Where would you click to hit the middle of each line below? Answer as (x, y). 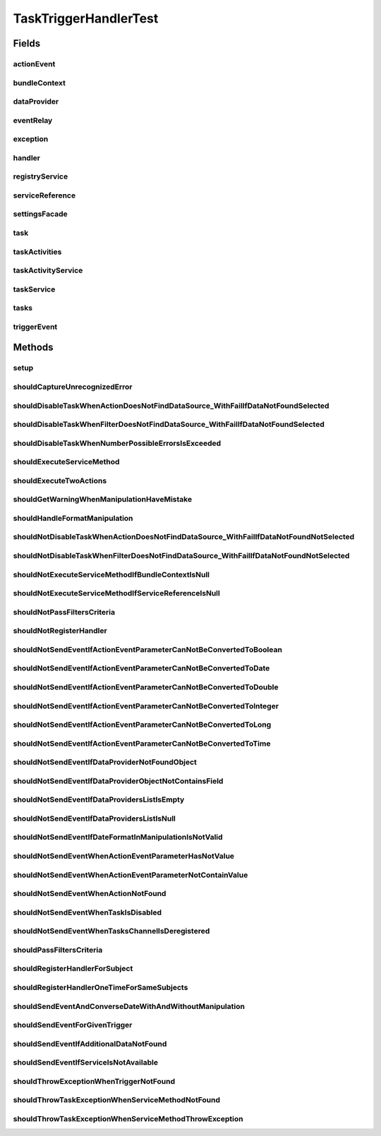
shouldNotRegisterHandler (60, 631)
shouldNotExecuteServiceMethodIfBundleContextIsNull (111, 574)
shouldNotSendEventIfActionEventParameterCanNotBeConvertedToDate (141, 668)
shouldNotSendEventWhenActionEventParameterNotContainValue (131, 875)
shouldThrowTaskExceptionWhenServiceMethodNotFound (117, 1100)
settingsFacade (40, 214)
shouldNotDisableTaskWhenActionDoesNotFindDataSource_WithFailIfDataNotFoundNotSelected (184, 537)
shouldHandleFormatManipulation (73, 518)
